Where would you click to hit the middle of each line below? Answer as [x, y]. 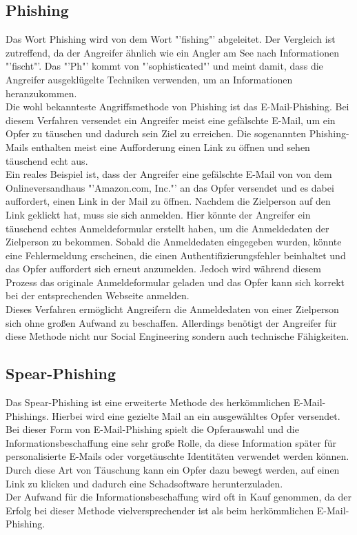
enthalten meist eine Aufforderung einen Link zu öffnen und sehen [171, 147]
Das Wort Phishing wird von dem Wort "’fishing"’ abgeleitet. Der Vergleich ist [171, 39]
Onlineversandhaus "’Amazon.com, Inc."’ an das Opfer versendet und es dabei [170, 187]
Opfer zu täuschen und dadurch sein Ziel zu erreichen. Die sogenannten [156, 133]
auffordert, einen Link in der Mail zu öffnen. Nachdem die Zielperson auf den [168, 201]
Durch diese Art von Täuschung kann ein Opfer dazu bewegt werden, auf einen [173, 470]
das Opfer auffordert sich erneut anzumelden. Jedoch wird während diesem [163, 269]
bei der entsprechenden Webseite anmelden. [98, 295]
